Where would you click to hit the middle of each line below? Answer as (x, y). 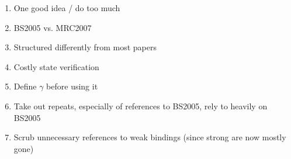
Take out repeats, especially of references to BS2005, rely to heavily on (141, 106)
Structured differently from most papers (85, 47)
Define (25, 86)
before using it (72, 86)
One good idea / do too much (67, 8)
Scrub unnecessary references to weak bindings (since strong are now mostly (150, 137)
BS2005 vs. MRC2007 (53, 27)
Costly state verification (56, 66)
